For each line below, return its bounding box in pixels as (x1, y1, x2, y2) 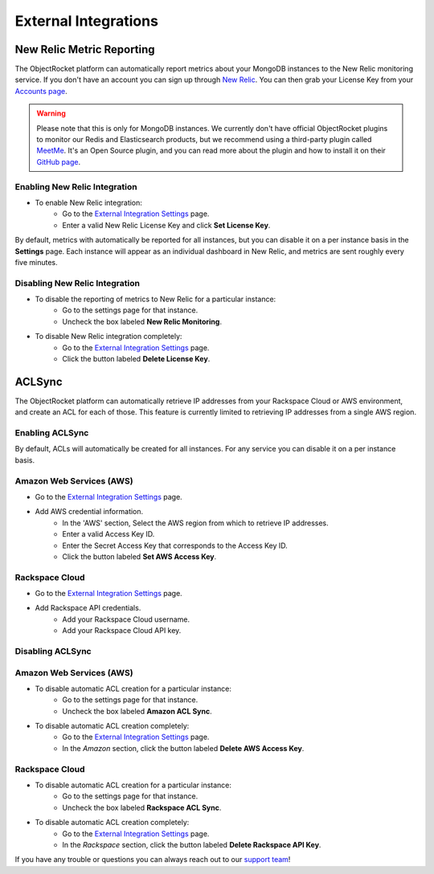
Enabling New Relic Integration (14, 181, 137, 192)
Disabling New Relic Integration (14, 277, 141, 288)
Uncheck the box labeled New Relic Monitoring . (62, 317, 223, 326)
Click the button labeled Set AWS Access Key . (62, 551, 217, 562)
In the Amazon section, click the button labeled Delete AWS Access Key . (62, 743, 305, 753)
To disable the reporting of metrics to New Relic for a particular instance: (35, 294, 276, 304)
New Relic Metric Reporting (14, 43, 156, 56)
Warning (36, 108, 66, 118)
